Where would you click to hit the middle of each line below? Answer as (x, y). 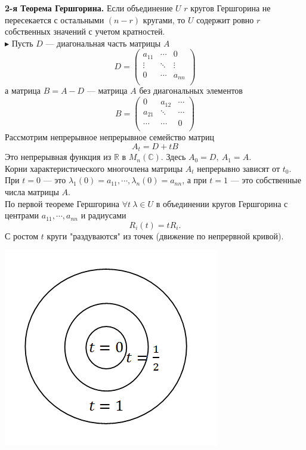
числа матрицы (32, 191)
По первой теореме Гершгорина (62, 203)
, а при (194, 180)
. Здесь (173, 157)
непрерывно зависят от (239, 168)
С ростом (22, 235)
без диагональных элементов (191, 90)
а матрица (23, 90)
